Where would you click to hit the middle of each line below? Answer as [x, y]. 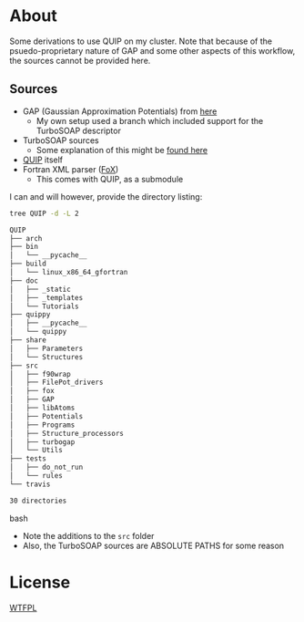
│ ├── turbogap [42, 442]
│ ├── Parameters [46, 348]
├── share [28, 340]
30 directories [38, 501]
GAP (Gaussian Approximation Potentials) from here [120, 111]
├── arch [26, 238]
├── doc [24, 280]
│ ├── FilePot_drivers [56, 383]
